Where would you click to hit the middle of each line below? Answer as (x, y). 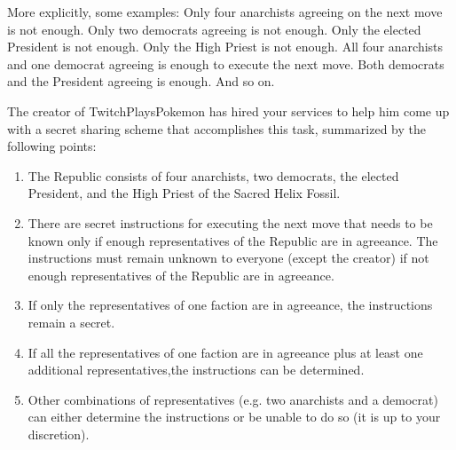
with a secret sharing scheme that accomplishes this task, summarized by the (216, 128)
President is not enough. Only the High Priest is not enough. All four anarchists (225, 47)
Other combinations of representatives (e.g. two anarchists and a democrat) (233, 399)
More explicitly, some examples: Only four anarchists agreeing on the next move (225, 12)
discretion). (59, 434)
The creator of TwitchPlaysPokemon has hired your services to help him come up (228, 111)
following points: (52, 146)
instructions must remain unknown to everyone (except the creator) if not (228, 258)
